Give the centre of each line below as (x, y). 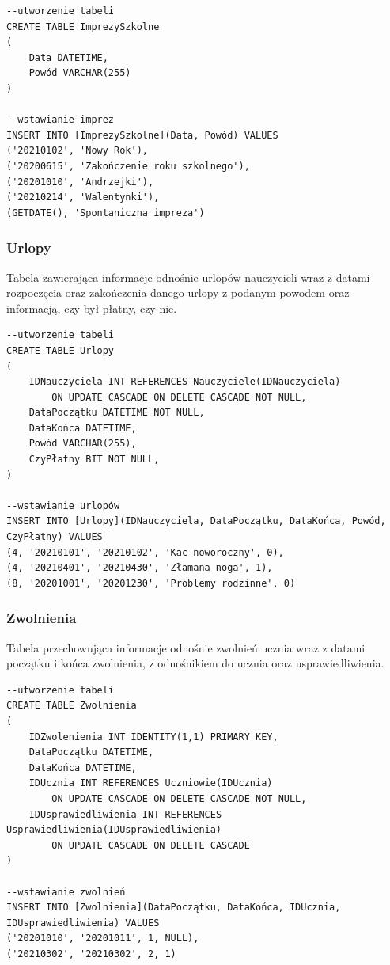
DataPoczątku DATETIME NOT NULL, (117, 413)
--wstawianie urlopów (63, 505)
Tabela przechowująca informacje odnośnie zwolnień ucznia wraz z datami (186, 647)
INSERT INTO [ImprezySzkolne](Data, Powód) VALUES (142, 135)
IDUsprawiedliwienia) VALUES (83, 923)
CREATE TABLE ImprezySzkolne (83, 27)
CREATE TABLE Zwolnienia (72, 706)
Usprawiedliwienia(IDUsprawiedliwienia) (114, 830)
